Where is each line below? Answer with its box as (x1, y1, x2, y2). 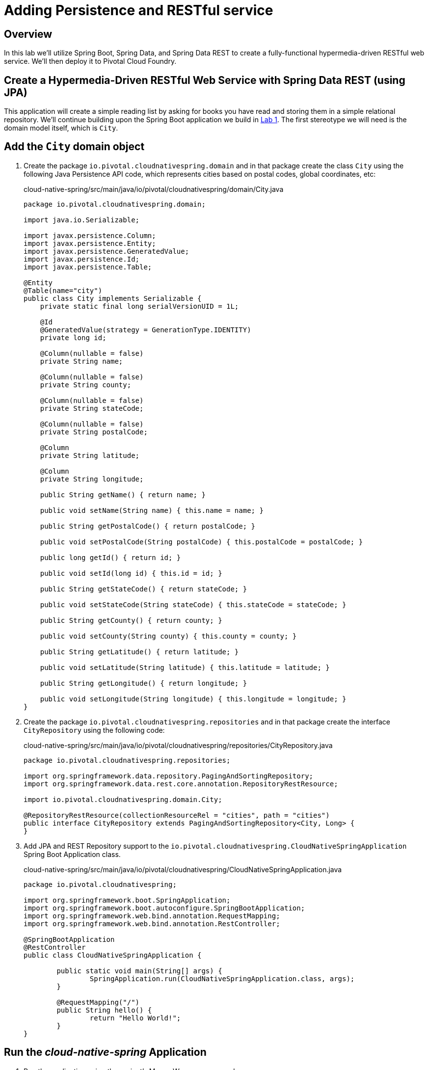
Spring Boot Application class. (24, 850, 121, 858)
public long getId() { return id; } (40, 553, 181, 562)
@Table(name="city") (24, 286, 103, 294)
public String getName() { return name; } (40, 490, 206, 499)
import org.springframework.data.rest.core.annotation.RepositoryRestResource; (24, 779, 338, 788)
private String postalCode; (40, 428, 148, 436)
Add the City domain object (4, 140, 145, 153)
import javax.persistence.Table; (24, 263, 152, 271)
